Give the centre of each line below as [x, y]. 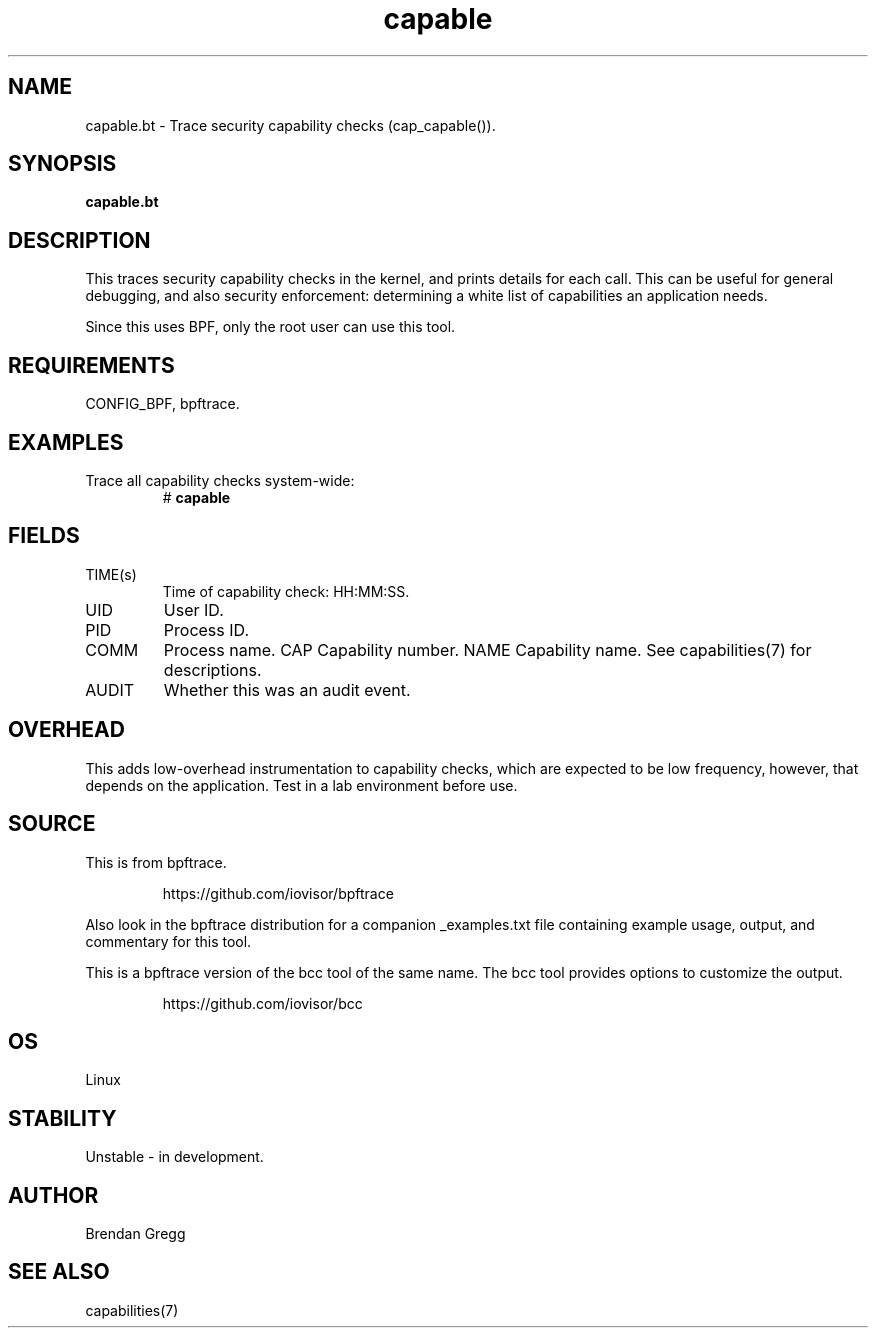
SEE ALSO [59, 1272]
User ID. [193, 609]
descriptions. [212, 669]
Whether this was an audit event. [287, 689]
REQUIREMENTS [91, 365]
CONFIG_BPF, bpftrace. [162, 404]
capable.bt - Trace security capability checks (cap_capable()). [290, 125]
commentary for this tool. [168, 941]
